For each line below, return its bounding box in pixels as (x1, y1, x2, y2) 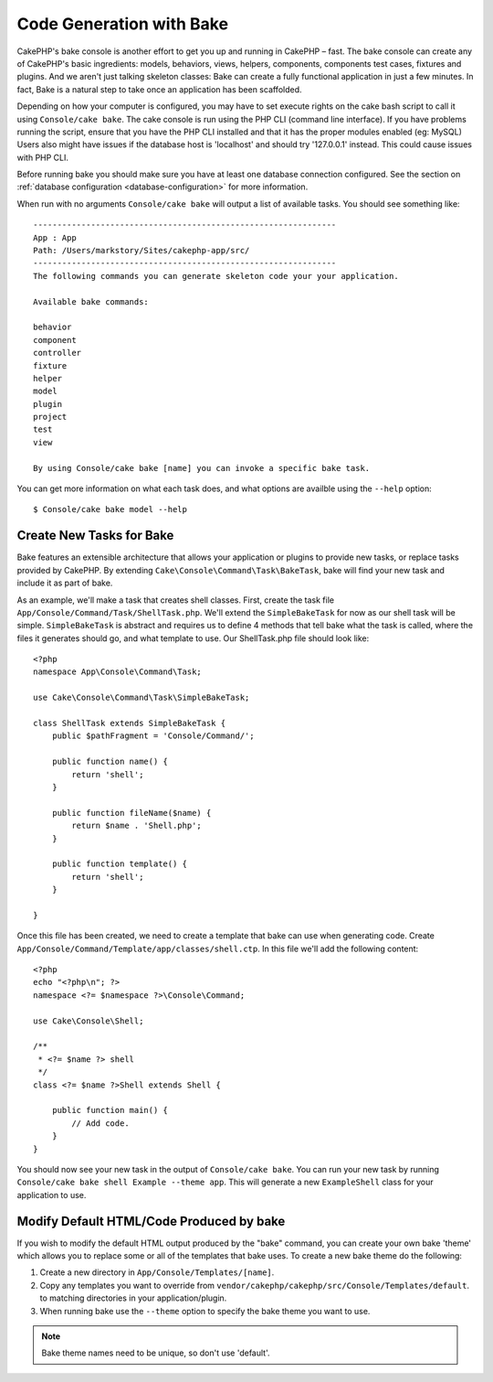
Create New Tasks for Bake (16, 528, 174, 543)
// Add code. (71, 1118, 130, 1129)
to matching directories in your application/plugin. (39, 1292, 227, 1303)
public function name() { (51, 756, 169, 767)
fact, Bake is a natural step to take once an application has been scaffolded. (16, 83, 302, 95)
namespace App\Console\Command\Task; (33, 667, 203, 677)
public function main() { (51, 1105, 169, 1116)
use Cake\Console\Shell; (33, 1015, 144, 1026)
